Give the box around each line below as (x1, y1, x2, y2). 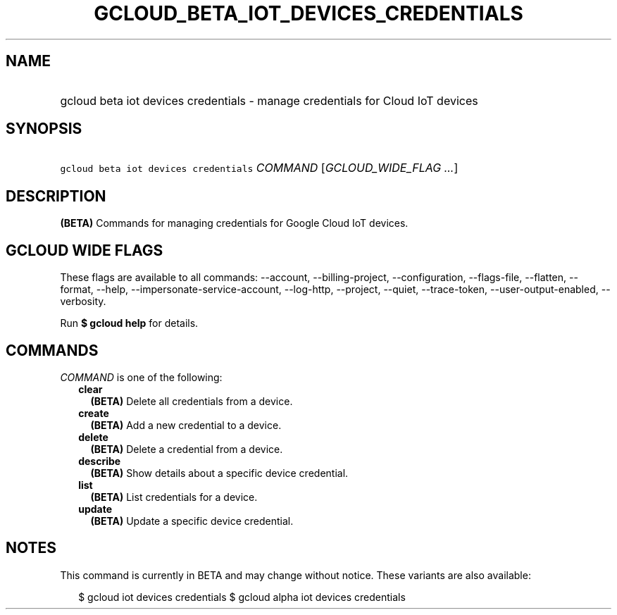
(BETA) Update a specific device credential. (90, 514, 294, 527)
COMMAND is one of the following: (60, 371, 223, 383)
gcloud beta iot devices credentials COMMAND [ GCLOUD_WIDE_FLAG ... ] (60, 161, 459, 175)
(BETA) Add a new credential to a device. (90, 418, 282, 431)
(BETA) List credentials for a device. (90, 490, 258, 503)
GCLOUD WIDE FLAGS (6, 241, 163, 259)
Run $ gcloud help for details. (60, 317, 199, 330)
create (78, 406, 109, 419)
